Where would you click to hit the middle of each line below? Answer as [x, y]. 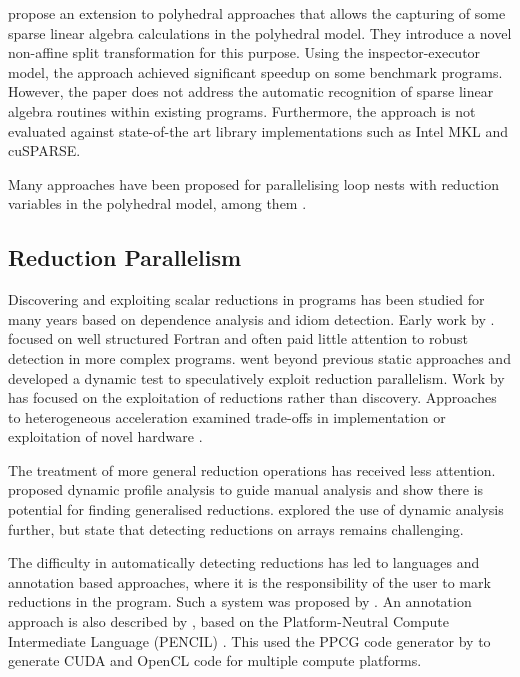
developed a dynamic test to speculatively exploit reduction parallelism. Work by [256, 377]
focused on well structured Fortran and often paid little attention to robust [238, 338]
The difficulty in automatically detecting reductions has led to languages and [244, 562]
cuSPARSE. [44, 150]
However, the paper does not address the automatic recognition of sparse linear [251, 91]
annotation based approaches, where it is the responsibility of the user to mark [249, 581]
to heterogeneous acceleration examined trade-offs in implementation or [227, 416]
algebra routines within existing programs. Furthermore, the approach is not [242, 110]
